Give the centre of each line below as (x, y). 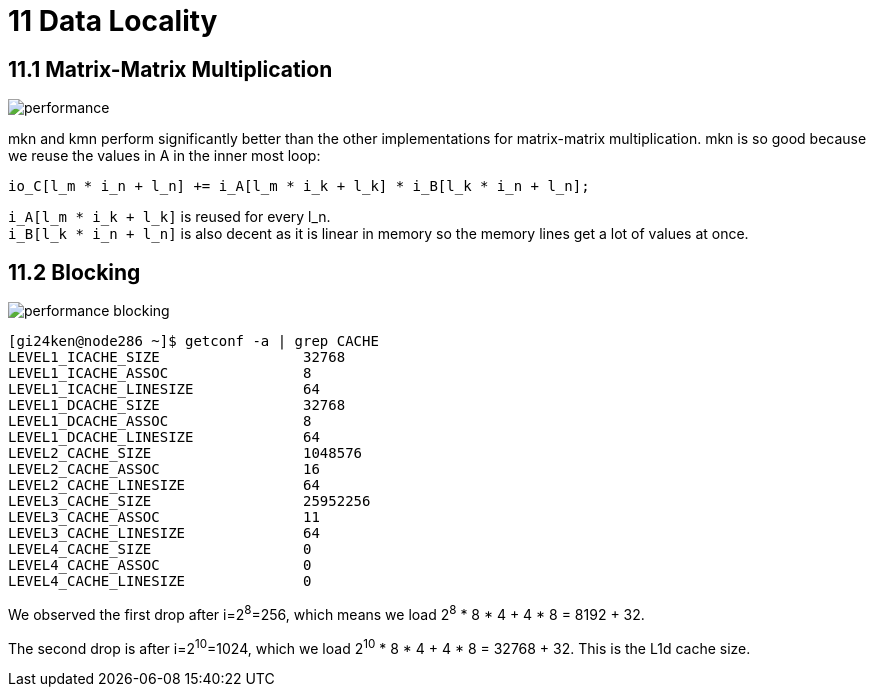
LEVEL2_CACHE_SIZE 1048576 (185, 453)
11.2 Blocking (74, 272)
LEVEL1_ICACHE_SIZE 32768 (177, 357)
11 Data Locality (113, 21)
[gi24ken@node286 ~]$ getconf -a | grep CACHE (193, 341)
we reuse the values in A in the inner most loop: (164, 156)
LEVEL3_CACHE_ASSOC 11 (164, 517)
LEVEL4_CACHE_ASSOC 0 (160, 565)
